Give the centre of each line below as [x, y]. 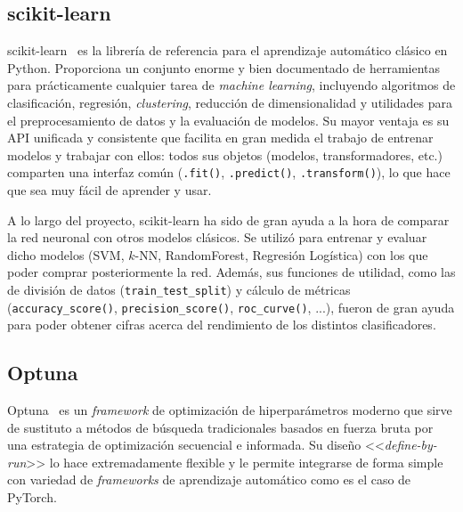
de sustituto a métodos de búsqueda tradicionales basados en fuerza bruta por [220, 427]
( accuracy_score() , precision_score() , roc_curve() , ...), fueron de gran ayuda [231, 307]
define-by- [410, 445]
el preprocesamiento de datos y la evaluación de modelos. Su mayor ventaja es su [228, 120]
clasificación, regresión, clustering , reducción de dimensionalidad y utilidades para [230, 102]
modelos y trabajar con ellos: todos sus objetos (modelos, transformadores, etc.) [225, 154]
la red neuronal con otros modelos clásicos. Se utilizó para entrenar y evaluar [217, 237]
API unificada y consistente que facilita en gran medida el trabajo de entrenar [220, 138]
